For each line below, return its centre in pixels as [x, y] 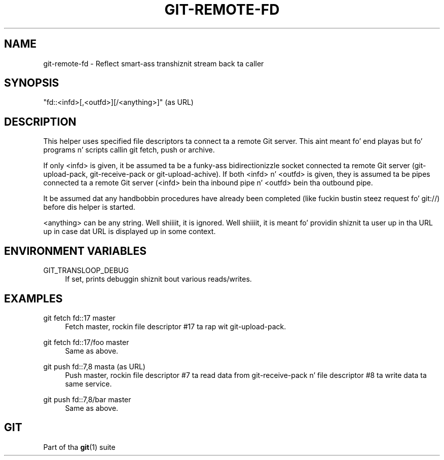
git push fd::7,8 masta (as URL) [94, 366]
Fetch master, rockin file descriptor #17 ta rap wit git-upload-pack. [176, 326]
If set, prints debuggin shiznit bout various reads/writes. [158, 279]
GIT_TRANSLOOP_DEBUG [86, 271]
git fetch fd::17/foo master [86, 342]
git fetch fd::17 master [79, 318]
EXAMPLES [33, 298]
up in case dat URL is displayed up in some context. [129, 232]
